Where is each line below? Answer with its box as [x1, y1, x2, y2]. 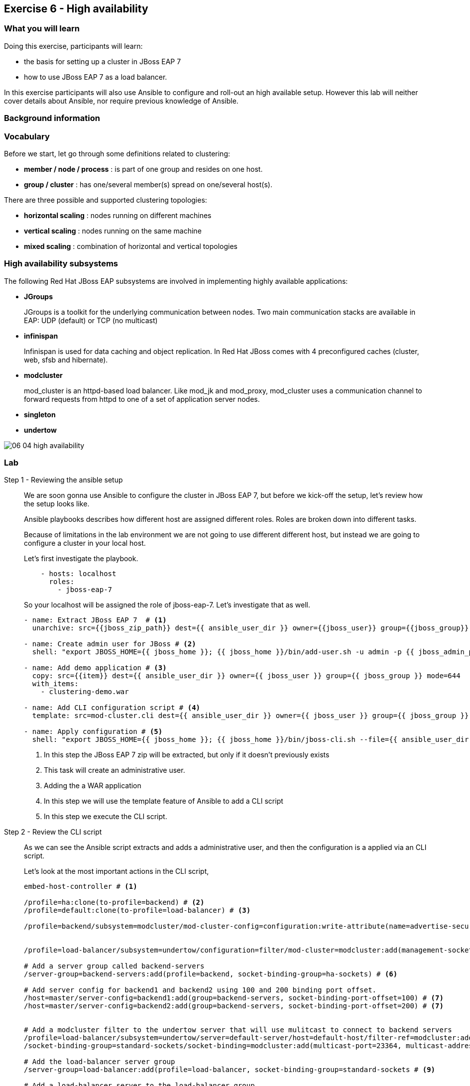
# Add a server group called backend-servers [24, 962, 205, 970]
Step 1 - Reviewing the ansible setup [4, 476, 123, 484]
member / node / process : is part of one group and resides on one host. [24, 164, 263, 173]
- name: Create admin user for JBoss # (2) [24, 640, 196, 648]
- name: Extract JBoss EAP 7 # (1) [24, 616, 167, 624]
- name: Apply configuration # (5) [24, 727, 163, 736]
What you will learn [4, 23, 80, 34]
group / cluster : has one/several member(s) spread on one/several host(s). [24, 180, 272, 189]
